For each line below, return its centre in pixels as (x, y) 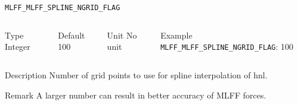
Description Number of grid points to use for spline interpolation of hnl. (136, 74)
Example (176, 35)
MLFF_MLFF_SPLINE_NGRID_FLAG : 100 (227, 47)
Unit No (122, 35)
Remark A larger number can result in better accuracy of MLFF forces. (136, 95)
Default (72, 35)
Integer (18, 47)
